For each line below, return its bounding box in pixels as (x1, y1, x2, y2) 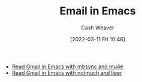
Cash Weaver (81, 24, 114, 31)
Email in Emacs (59, 4, 136, 18)
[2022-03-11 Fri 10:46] (70, 35, 126, 42)
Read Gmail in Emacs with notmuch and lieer (11, 69, 122, 76)
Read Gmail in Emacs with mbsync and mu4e (11, 63, 124, 70)
